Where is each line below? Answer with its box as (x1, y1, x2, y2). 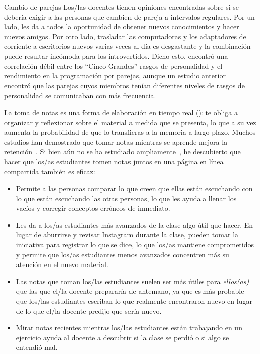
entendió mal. (16, 342, 58, 352)
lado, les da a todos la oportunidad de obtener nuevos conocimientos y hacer (4, 21, 239, 32)
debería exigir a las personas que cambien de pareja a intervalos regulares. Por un (4, 11, 255, 22)
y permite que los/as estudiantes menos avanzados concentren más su (16, 249, 229, 259)
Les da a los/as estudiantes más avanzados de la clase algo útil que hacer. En (16, 219, 253, 230)
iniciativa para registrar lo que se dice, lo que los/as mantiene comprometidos (16, 239, 254, 250)
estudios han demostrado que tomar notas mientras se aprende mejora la (4, 136, 228, 147)
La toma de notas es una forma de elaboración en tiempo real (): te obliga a (4, 107, 238, 117)
